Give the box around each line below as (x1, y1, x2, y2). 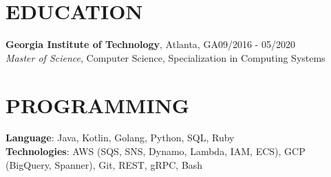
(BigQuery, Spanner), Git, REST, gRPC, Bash (6, 157, 203, 172)
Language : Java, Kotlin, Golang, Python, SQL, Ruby (6, 130, 235, 145)
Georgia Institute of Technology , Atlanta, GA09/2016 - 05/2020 (6, 37, 295, 51)
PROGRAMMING (6, 91, 190, 119)
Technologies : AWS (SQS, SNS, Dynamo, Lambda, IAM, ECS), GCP (6, 144, 306, 158)
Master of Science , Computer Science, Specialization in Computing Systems (6, 50, 325, 64)
